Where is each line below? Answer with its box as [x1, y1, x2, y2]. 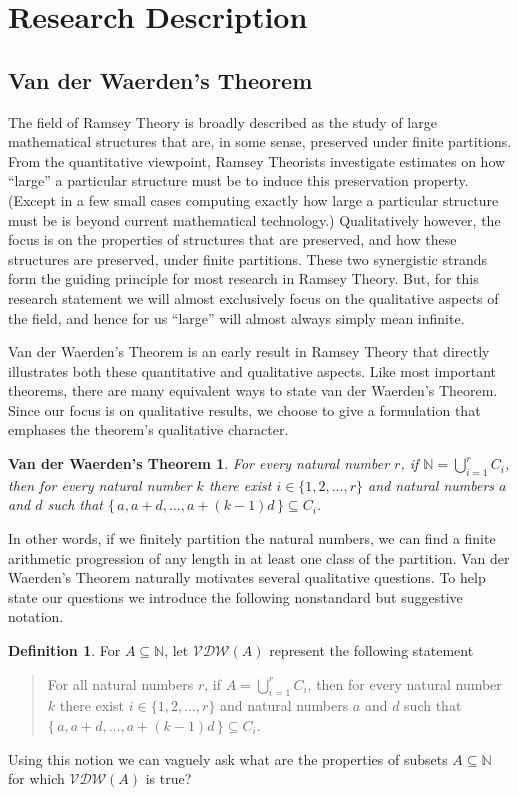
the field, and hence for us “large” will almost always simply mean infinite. [8, 307, 465, 328]
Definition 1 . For [8, 640, 121, 661]
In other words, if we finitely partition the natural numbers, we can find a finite [8, 528, 496, 549]
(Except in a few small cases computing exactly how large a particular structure [8, 189, 499, 210]
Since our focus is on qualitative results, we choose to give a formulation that [8, 399, 481, 420]
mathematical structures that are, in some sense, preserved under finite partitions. [8, 131, 512, 152]
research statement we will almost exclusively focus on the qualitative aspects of [8, 287, 499, 308]
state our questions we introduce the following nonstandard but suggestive [8, 586, 463, 607]
